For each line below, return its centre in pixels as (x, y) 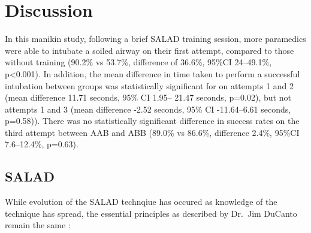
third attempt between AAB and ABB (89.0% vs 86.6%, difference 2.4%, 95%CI (152, 132)
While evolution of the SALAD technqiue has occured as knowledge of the (141, 202)
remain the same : (38, 225)
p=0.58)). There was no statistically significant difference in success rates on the (152, 121)
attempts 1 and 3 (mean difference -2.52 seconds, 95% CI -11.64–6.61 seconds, (148, 109)
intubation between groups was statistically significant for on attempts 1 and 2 (149, 85)
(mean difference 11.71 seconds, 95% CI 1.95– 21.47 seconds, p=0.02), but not (148, 97)
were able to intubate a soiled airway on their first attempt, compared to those (150, 50)
